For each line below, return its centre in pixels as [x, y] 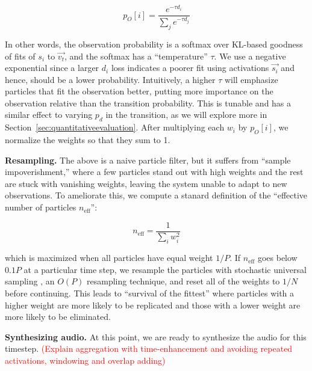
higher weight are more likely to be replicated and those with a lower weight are [153, 305]
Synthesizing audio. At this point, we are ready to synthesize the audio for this [156, 336]
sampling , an [30, 281]
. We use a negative [250, 56]
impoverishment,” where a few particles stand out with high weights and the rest [154, 172]
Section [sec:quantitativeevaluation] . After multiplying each [115, 127]
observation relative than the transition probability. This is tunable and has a [148, 103]
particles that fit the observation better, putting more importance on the [139, 91]
